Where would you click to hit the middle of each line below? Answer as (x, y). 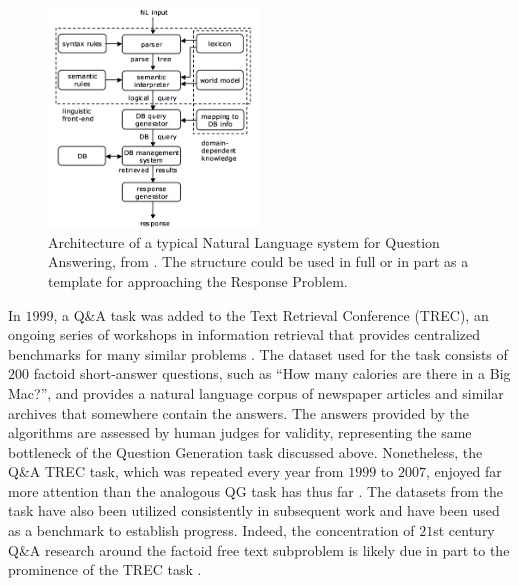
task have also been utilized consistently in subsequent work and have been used (254, 510)
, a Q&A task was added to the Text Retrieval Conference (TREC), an (271, 314)
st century (464, 530)
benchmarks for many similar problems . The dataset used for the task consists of (258, 353)
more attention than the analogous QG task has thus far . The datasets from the (255, 490)
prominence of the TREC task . (105, 569)
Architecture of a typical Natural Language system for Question (244, 241)
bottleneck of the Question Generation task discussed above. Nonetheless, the (245, 451)
